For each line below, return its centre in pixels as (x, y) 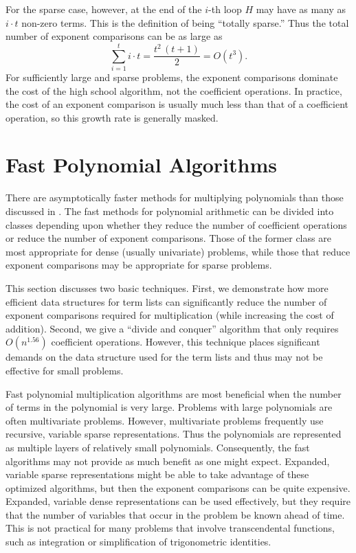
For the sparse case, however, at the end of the (104, 9)
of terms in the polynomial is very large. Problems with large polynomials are (169, 407)
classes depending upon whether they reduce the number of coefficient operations (176, 224)
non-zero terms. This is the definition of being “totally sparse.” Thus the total (185, 22)
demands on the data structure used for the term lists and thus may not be (164, 357)
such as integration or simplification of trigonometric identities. (138, 542)
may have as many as (301, 9)
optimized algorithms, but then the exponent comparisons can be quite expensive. (178, 487)
